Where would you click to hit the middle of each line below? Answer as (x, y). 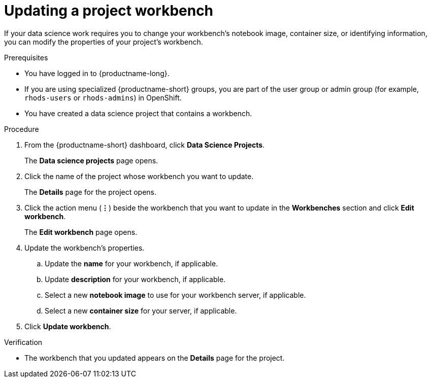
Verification (23, 342)
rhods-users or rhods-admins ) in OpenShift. (103, 97)
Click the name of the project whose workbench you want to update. (139, 176)
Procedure (22, 129)
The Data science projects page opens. (91, 160)
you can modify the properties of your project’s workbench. (104, 42)
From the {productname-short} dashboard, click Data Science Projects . (145, 145)
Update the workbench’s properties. (85, 248)
